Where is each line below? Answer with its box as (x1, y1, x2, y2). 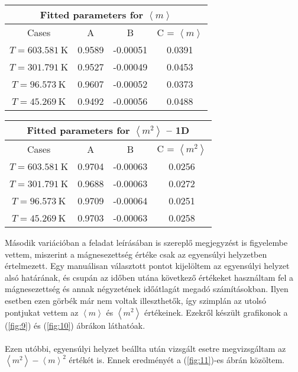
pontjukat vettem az (5, 306, 79, 318)
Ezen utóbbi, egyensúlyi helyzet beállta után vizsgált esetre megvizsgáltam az (5, 342, 286, 354)
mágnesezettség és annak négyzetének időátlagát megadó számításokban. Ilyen (5, 283, 289, 295)
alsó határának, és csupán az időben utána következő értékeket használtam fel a (5, 271, 294, 283)
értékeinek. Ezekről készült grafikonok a (144, 306, 288, 318)
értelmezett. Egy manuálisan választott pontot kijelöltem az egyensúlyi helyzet (5, 259, 290, 272)
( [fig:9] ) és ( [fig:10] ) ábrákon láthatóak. (5, 319, 145, 331)
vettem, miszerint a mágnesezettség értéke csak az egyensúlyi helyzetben (5, 248, 267, 260)
